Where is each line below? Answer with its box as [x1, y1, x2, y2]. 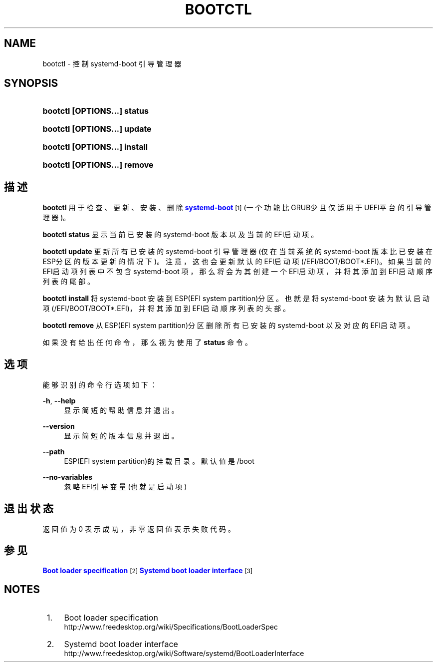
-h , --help [42, 396, 76, 405]
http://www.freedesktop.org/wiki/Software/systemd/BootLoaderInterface [64, 649, 304, 658]
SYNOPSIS [4, 77, 58, 90]
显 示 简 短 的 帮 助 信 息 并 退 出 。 [64, 406, 179, 415]
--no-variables [42, 473, 93, 482]
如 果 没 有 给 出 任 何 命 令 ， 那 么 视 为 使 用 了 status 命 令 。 [42, 338, 252, 347]
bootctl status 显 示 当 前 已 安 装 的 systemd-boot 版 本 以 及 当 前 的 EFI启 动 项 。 [42, 230, 318, 239]
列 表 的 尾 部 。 [42, 277, 95, 286]
